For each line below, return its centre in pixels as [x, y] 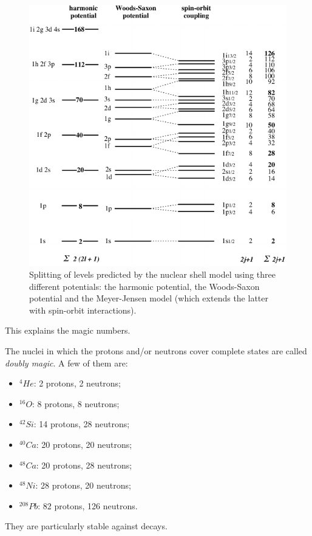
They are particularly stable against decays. [86, 526]
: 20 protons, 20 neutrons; [84, 445]
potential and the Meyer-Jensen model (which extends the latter [149, 298]
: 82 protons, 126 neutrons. [88, 505]
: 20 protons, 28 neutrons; [84, 465]
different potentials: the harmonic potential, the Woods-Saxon [144, 286]
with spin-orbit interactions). [83, 310]
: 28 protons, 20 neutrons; [83, 485]
